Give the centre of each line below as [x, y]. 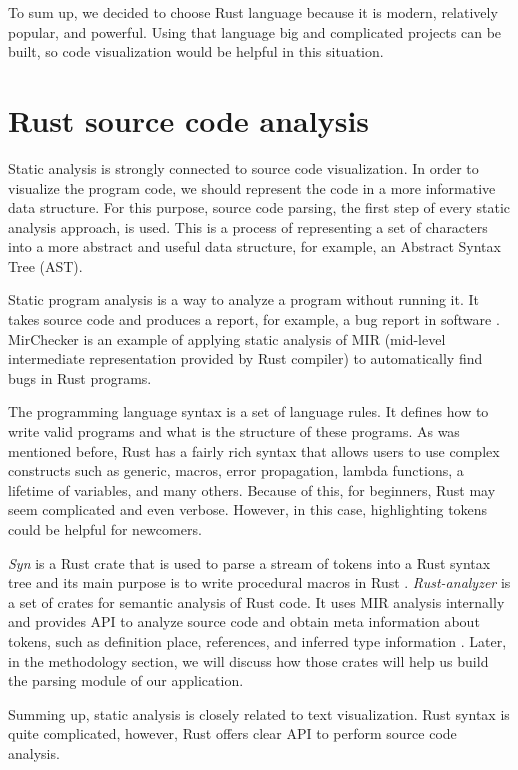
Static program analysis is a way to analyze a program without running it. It [244, 299]
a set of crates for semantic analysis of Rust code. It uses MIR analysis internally [256, 601]
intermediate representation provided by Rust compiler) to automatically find [245, 358]
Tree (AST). [45, 265]
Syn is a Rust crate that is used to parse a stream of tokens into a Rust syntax [249, 562]
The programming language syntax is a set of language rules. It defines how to [248, 411]
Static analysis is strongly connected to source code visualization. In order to [243, 167]
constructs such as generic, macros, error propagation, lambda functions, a [236, 470]
